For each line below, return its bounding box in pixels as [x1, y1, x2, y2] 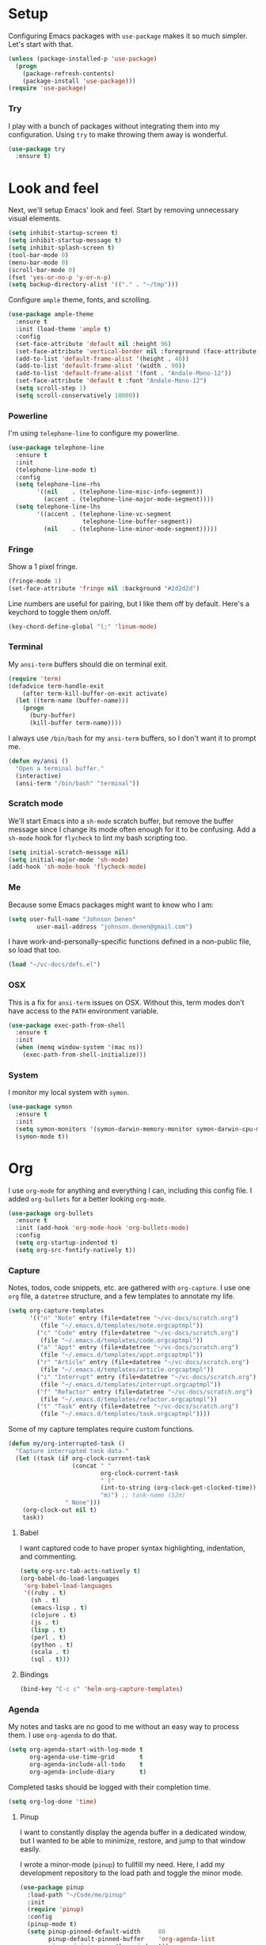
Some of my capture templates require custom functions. [8, 1424, 195, 1434]
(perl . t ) [30, 1633, 66, 1641]
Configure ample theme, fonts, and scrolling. [8, 295, 152, 305]
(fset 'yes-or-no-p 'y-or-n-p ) [8, 273, 112, 282]
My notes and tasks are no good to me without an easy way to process [8, 1722, 240, 1732]
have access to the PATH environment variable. [8, 1005, 159, 1016]
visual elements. [8, 213, 62, 223]
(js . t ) [30, 1618, 59, 1627]
